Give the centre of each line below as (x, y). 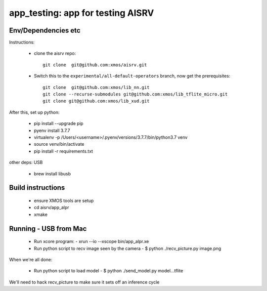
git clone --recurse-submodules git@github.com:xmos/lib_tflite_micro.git (135, 94)
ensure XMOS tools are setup (64, 201)
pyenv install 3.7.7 (52, 130)
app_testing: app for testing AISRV (82, 13)
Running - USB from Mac (48, 229)
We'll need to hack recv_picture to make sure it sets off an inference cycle (84, 282)
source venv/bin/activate (59, 144)
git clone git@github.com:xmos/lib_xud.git (96, 101)
